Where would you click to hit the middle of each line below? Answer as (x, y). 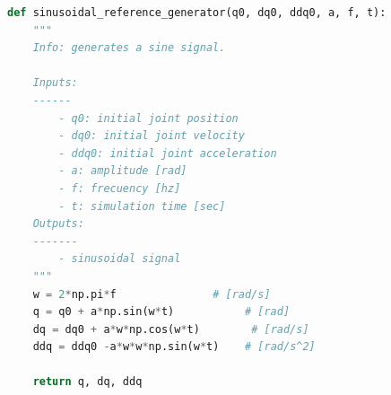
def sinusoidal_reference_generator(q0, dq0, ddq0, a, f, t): (197, 13)
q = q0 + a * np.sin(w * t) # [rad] (161, 312)
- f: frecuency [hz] (120, 188)
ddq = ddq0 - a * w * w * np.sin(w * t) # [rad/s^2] (174, 347)
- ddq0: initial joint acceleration (168, 153)
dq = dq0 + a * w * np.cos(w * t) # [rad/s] (171, 329)
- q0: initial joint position (148, 118)
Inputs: (55, 83)
